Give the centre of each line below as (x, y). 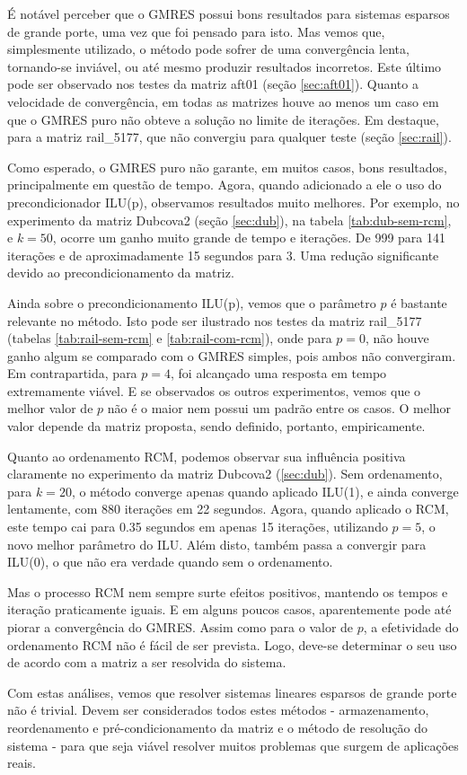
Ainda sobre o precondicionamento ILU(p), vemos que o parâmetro (192, 302)
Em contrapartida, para (72, 373)
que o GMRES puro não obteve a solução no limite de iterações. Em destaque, (223, 119)
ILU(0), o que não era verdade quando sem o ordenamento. (170, 562)
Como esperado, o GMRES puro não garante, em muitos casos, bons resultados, (227, 167)
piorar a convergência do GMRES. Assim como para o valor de (181, 627)
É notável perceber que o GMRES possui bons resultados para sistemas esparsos (229, 13)
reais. (22, 763)
